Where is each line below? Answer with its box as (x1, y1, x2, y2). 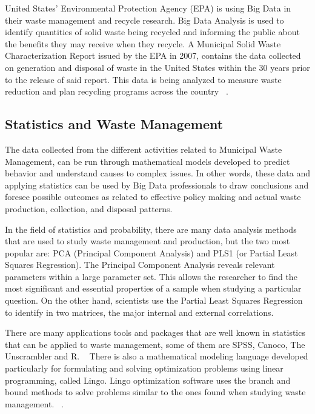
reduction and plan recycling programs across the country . (5, 85, 228, 98)
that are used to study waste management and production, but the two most (5, 235, 290, 247)
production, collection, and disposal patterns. (5, 202, 173, 215)
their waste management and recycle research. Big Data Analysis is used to (5, 13, 284, 26)
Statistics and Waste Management (5, 115, 224, 133)
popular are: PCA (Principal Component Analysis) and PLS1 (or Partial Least (5, 246, 298, 259)
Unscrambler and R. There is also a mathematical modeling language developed (5, 350, 308, 362)
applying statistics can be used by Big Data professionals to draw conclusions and (5, 178, 309, 191)
